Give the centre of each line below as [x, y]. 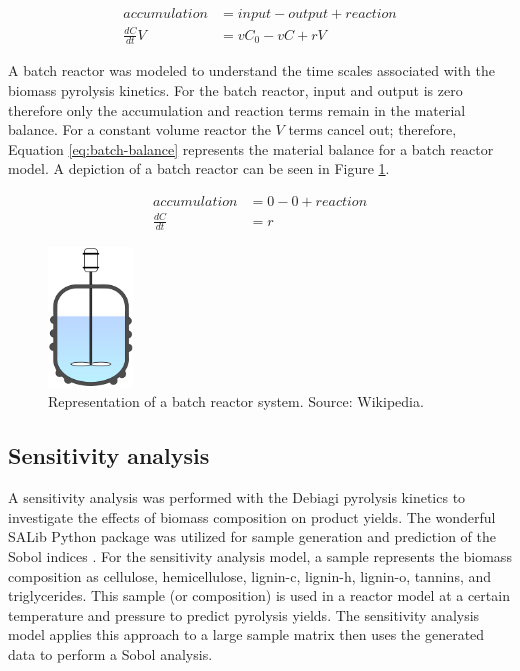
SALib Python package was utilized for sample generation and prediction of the [252, 536]
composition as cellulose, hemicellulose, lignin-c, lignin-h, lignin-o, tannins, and [250, 575]
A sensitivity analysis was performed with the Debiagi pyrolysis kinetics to [237, 497]
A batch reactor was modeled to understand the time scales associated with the [252, 70]
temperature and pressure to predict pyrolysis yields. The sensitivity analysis [244, 614]
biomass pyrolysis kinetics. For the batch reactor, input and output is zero [235, 90]
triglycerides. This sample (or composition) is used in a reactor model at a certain [259, 595]
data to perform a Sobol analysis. [110, 653]
